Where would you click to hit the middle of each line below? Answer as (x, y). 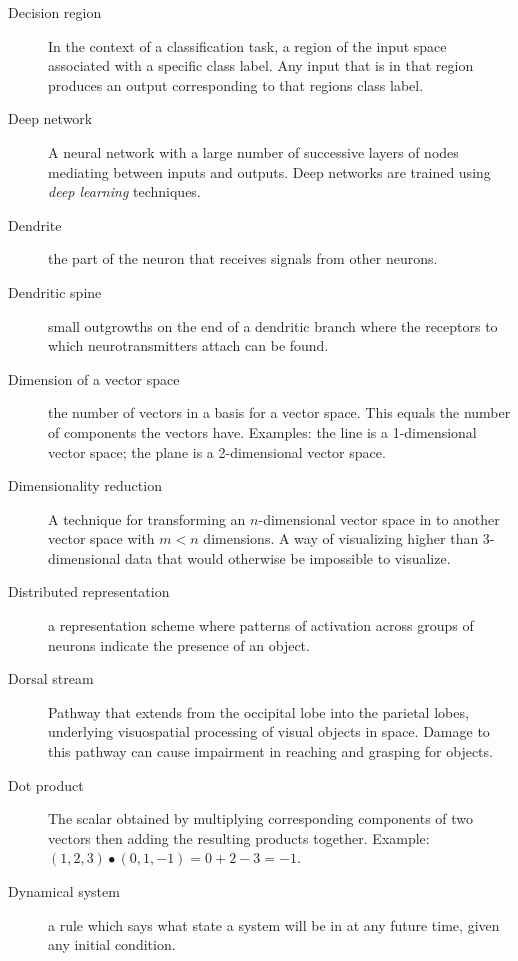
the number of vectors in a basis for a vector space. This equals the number (279, 412)
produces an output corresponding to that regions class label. (236, 84)
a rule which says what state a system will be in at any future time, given (274, 924)
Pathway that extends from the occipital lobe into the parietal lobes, (258, 711)
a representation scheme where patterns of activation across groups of (261, 625)
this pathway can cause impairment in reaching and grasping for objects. (270, 751)
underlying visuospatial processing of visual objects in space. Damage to (269, 731)
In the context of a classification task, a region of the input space (247, 45)
